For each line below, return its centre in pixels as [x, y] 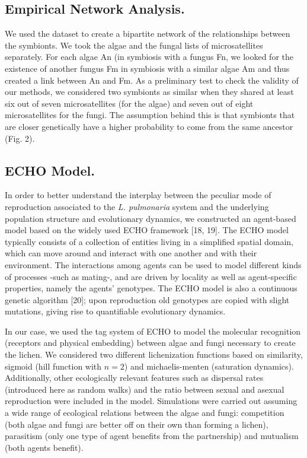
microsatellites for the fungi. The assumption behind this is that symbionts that [150, 115]
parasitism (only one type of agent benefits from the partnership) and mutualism [152, 436]
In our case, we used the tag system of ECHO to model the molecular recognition [153, 331]
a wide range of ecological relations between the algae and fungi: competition [145, 413]
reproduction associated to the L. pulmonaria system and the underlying [137, 206]
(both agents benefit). [44, 447]
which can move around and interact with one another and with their [131, 253]
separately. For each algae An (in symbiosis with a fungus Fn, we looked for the [149, 57]
